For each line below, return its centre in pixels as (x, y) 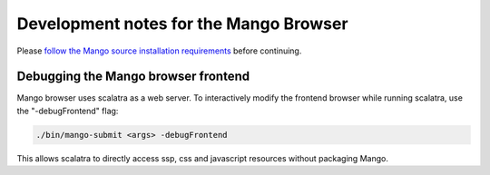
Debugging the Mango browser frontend (133, 77)
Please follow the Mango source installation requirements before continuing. (159, 51)
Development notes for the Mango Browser (182, 24)
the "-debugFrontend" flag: (68, 111)
